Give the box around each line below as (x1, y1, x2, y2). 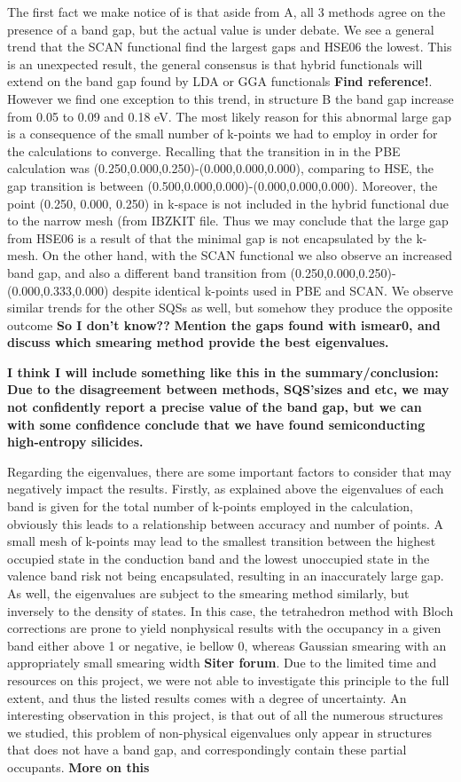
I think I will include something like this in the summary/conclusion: (7, 362, 439, 381)
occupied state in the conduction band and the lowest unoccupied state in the (7, 549, 430, 567)
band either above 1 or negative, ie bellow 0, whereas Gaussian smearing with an (7, 636, 447, 654)
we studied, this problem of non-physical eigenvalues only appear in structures (7, 723, 432, 741)
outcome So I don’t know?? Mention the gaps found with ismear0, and (7, 315, 441, 334)
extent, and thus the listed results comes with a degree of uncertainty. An (7, 688, 407, 707)
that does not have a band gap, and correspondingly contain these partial (7, 740, 407, 759)
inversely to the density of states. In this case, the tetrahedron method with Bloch (7, 601, 454, 620)
